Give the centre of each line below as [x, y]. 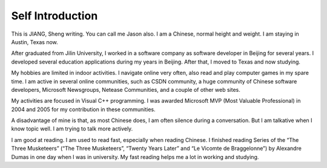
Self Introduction [54, 16]
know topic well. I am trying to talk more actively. [72, 129]
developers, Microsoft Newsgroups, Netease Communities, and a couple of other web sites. [126, 89]
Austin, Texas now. [35, 42]
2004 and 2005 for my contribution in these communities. [83, 109]
